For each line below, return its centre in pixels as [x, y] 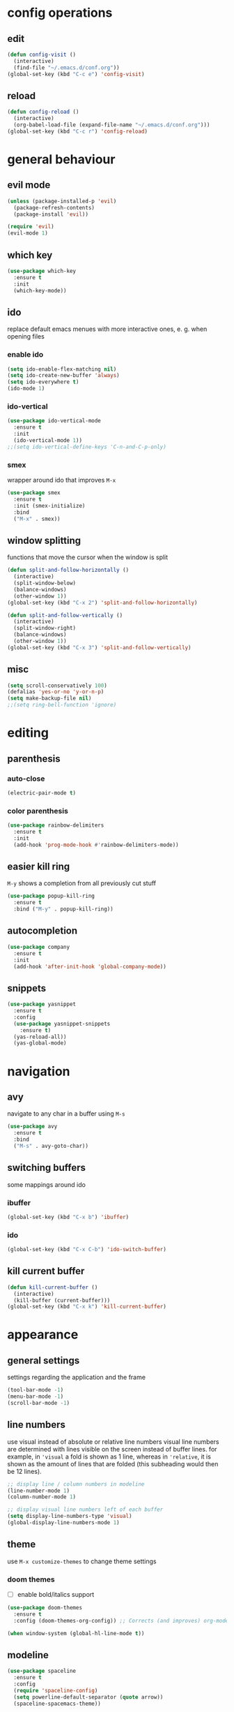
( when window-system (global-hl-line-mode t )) [76, 1633]
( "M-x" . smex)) [37, 519]
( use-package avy [32, 1127]
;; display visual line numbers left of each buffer [85, 1510]
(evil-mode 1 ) [28, 233]
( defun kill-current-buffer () [53, 1287]
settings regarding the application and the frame [77, 1378]
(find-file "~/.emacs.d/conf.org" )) [67, 68]
